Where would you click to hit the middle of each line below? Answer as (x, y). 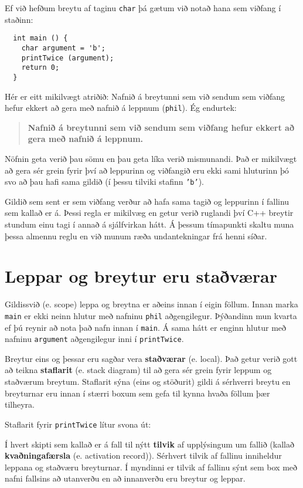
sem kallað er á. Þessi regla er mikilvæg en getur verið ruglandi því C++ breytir (149, 213)
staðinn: (19, 19)
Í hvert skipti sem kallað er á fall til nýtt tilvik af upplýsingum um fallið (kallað (149, 444)
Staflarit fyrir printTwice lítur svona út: (78, 424)
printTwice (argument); (68, 58)
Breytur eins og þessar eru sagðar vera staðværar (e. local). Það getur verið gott (151, 358)
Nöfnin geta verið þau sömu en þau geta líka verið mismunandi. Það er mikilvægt (151, 158)
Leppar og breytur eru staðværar (141, 276)
